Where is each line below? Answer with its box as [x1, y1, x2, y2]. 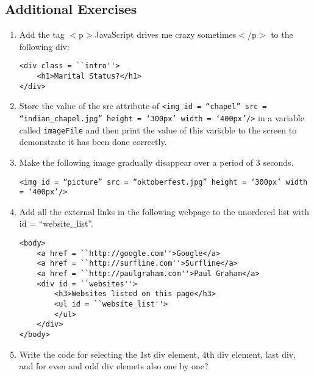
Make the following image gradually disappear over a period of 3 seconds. [19, 155, 294, 168]
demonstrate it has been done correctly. [19, 135, 167, 148]
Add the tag [19, 28, 65, 41]
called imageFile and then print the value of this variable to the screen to [19, 123, 297, 136]
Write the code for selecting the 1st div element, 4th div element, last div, [19, 347, 296, 360]
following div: [19, 40, 70, 52]
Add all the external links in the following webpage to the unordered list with [19, 205, 309, 218]
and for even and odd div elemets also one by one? [19, 360, 209, 372]
